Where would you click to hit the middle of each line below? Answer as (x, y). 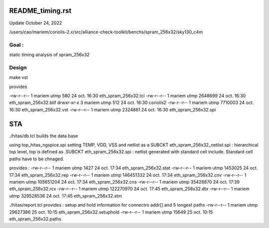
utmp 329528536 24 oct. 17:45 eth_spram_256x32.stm (66, 196)
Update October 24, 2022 (36, 23)
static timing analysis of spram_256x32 (49, 55)
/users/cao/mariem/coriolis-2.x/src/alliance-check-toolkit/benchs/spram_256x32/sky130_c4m (106, 32)
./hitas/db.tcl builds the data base (44, 136)
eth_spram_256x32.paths (35, 219)
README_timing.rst (40, 11)
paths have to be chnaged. (37, 159)
